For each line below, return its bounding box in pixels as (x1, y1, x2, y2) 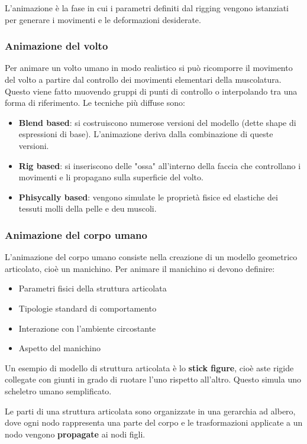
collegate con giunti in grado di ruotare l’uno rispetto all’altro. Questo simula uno (5, 373, 301, 385)
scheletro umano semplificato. (5, 384, 112, 397)
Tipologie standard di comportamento (18, 302, 157, 314)
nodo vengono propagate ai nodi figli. (5, 427, 146, 440)
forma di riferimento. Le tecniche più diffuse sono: (5, 96, 185, 109)
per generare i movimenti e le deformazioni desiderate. (5, 13, 201, 25)
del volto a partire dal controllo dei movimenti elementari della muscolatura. (5, 73, 282, 85)
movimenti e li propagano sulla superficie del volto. (18, 171, 203, 183)
